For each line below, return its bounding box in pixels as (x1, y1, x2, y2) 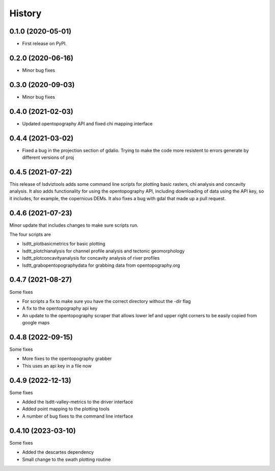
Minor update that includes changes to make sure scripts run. (9, 222, 139, 228)
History (9, 8, 42, 19)
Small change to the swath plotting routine (22, 456, 111, 462)
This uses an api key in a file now (22, 363, 92, 369)
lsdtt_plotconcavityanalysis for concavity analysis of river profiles (22, 255, 160, 261)
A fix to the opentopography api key (22, 306, 98, 312)
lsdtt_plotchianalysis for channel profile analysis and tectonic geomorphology (22, 247, 185, 254)
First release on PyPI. (22, 41, 67, 47)
